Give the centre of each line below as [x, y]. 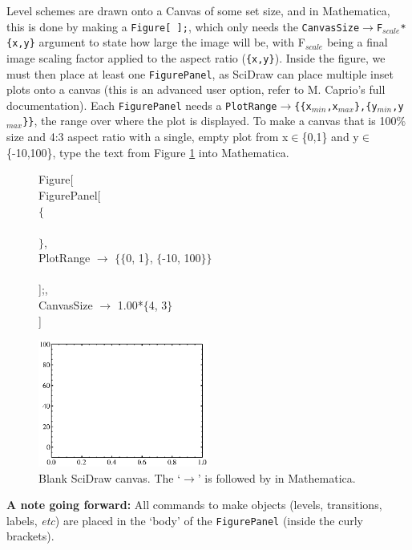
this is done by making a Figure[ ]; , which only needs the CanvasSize [183, 26]
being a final [357, 42]
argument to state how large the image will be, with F [172, 42]
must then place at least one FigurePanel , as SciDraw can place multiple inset [200, 73]
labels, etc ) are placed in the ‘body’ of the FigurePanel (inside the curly [185, 520]
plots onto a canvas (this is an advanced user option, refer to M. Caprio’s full [196, 89]
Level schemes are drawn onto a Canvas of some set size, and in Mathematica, [198, 10]
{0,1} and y [330, 137]
